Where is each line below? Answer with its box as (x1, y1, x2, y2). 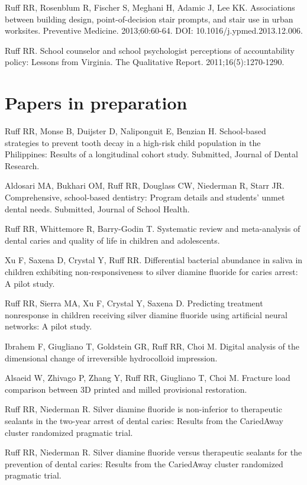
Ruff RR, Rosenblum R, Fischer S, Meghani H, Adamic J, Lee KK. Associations (5, 1, 295, 13)
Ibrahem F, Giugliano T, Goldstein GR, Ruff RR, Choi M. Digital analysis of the (5, 340, 299, 352)
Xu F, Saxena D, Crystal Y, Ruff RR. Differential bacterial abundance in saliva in (5, 254, 303, 266)
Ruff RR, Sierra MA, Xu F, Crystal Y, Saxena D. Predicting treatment (5, 297, 263, 309)
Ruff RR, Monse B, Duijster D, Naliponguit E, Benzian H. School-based (5, 125, 266, 137)
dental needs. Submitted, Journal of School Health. (5, 202, 190, 215)
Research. (5, 159, 40, 172)
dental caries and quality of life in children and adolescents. (5, 234, 220, 246)
